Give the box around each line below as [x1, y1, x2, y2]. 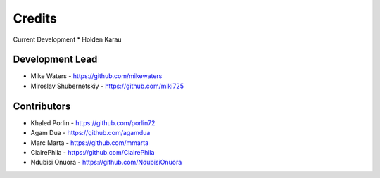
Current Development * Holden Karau [13, 35, 122, 44]
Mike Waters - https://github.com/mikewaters [30, 72, 163, 80]
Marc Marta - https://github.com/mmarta [30, 138, 149, 147]
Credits [13, 11, 58, 26]
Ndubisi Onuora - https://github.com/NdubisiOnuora [30, 158, 182, 167]
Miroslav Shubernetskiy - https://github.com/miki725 [30, 82, 184, 90]
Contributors [13, 100, 71, 112]
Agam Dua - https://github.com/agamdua [30, 129, 151, 137]
